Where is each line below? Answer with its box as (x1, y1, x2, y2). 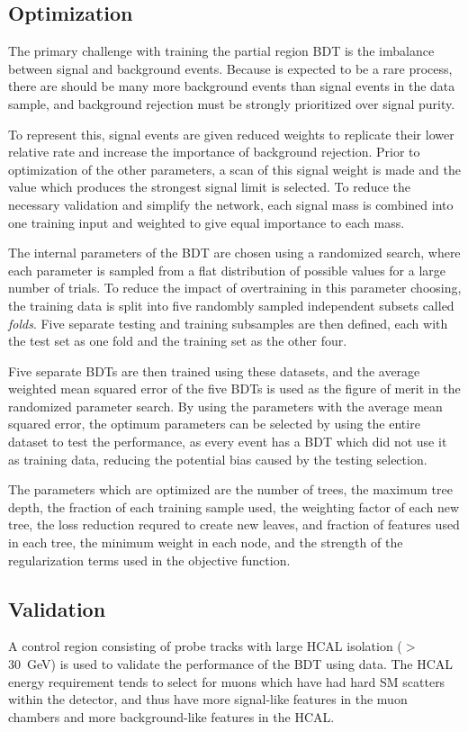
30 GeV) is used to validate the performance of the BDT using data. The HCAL (8, 655, 454, 673)
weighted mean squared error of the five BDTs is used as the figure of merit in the (8, 379, 461, 398)
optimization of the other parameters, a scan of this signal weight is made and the (8, 159, 461, 178)
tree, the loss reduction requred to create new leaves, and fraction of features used (8, 515, 460, 534)
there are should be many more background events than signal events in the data (8, 77, 455, 95)
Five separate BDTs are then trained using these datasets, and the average (8, 361, 420, 380)
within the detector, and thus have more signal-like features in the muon (8, 690, 408, 709)
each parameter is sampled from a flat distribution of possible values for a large (8, 260, 446, 279)
